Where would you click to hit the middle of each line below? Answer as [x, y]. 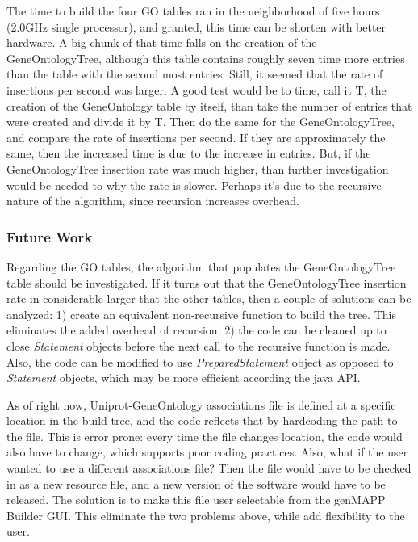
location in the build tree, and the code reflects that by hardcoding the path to [202, 420]
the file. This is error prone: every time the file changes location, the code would [205, 436]
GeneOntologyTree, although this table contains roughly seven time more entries [206, 58]
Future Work [50, 236]
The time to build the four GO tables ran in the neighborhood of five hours [193, 11]
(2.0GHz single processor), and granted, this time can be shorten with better [196, 26]
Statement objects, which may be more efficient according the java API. [184, 378]
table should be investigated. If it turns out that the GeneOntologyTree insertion [207, 282]
